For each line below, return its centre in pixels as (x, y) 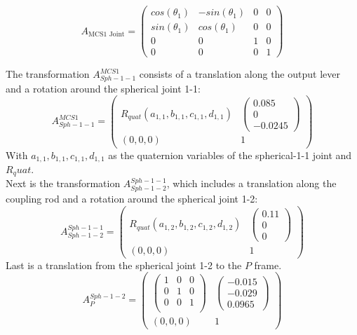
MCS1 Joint (107, 35)
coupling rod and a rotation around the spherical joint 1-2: (132, 198)
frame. (268, 265)
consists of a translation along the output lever (240, 74)
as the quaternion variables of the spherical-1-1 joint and (230, 155)
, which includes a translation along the (251, 183)
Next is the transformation (63, 183)
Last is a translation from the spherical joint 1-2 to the (124, 265)
